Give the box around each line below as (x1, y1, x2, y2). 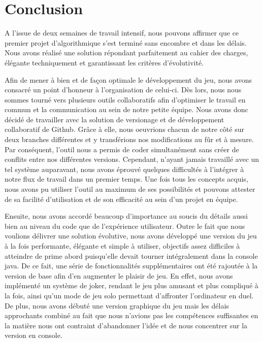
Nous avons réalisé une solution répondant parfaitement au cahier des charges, (5, 47, 248, 58)
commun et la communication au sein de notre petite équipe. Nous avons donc (5, 104, 248, 115)
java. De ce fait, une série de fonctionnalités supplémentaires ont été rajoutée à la (5, 260, 258, 271)
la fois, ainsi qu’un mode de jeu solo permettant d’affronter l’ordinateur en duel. (5, 290, 254, 300)
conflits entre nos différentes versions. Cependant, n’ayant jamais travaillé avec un (5, 154, 259, 164)
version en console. (5, 330, 62, 340)
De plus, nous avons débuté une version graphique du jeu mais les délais (5, 300, 229, 311)
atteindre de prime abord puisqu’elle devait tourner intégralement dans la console (5, 250, 258, 261)
